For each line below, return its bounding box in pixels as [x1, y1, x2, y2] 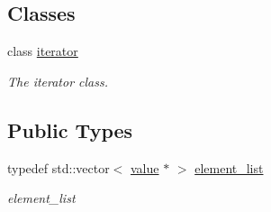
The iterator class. [7, 71, 109, 90]
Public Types [7, 115, 133, 143]
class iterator [7, 41, 78, 60]
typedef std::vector [7, 158, 110, 177]
